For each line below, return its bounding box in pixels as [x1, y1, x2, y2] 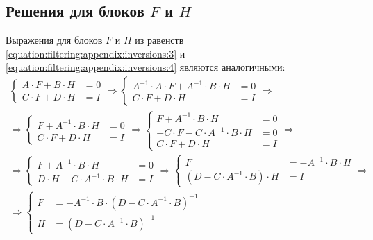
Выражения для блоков [6, 33, 103, 47]
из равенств [135, 33, 184, 47]
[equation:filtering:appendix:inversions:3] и [6, 46, 185, 60]
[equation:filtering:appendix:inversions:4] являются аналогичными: [6, 60, 285, 74]
